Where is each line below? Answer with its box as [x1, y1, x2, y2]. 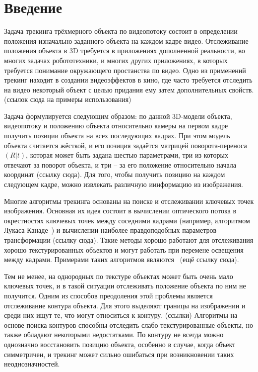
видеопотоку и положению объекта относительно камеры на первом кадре [4, 120, 228, 131]
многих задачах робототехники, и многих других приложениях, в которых [4, 55, 228, 65]
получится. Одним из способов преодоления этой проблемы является [4, 290, 213, 300]
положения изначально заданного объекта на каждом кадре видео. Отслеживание [4, 35, 249, 46]
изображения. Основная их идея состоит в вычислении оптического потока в [4, 205, 237, 216]
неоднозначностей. [4, 359, 60, 369]
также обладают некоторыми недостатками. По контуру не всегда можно [4, 329, 224, 340]
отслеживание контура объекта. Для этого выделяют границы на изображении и [4, 300, 246, 310]
